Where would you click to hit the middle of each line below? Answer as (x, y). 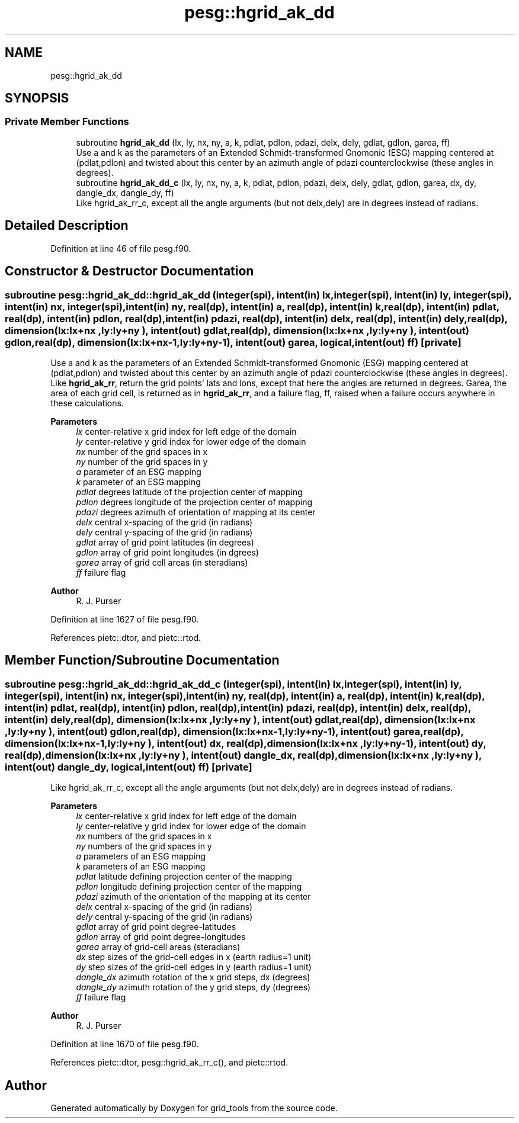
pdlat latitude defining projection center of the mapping (184, 877)
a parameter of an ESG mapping (139, 471)
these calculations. (87, 403)
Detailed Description (67, 226)
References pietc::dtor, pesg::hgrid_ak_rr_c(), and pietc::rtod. (169, 1063)
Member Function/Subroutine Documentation (142, 660)
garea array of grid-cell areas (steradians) (158, 947)
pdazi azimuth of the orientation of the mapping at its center (193, 897)
